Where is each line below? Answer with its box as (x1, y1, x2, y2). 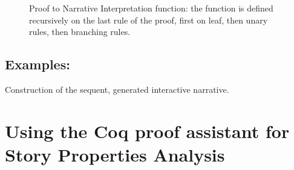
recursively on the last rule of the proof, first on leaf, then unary (29, 13, 268, 26)
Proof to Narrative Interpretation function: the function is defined (29, 2, 273, 14)
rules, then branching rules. (29, 25, 131, 38)
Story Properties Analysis (5, 142, 225, 166)
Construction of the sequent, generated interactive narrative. (5, 83, 229, 95)
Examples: (5, 55, 70, 74)
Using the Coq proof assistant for (5, 118, 290, 143)
